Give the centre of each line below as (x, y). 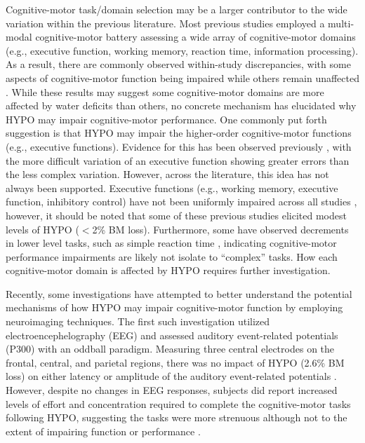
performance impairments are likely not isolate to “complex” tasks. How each (172, 256)
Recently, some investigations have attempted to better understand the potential (179, 293)
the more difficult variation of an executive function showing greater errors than (178, 160)
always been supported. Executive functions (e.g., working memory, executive (172, 188)
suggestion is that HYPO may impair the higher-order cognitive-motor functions (179, 133)
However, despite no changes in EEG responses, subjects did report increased (172, 390)
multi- (341, 23)
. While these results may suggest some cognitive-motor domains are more (165, 91)
